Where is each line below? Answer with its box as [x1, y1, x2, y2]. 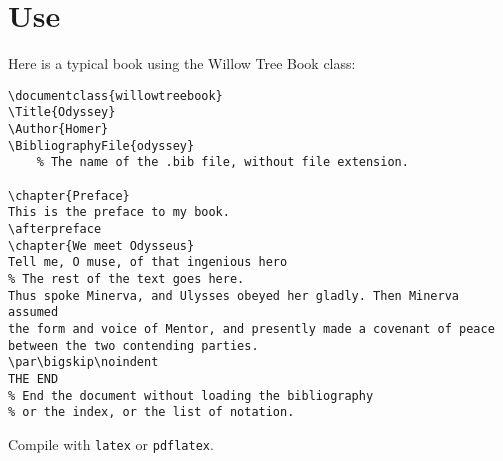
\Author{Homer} [8, 122, 109, 137]
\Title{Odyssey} [8, 105, 116, 120]
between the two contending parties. [8, 338, 259, 353]
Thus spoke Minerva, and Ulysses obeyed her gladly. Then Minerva [8, 288, 460, 303]
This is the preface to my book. [8, 205, 230, 220]
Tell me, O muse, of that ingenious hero [8, 255, 288, 270]
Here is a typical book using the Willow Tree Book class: [8, 53, 356, 74]
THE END [8, 371, 59, 386]
